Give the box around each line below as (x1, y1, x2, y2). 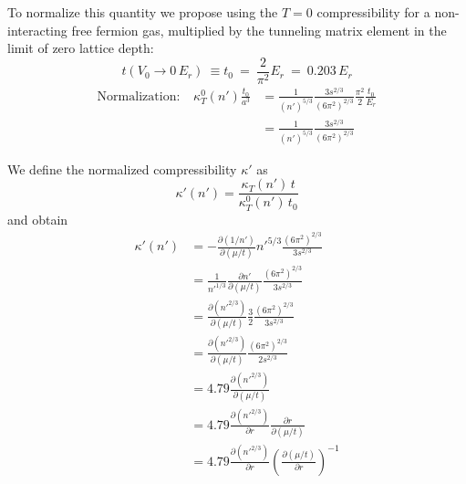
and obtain (7, 209, 68, 228)
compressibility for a (316, 3, 430, 21)
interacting (7, 20, 67, 39)
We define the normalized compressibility (7, 159, 237, 178)
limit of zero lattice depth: (7, 38, 154, 58)
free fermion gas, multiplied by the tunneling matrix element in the (71, 20, 447, 39)
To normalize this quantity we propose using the (7, 3, 278, 21)
